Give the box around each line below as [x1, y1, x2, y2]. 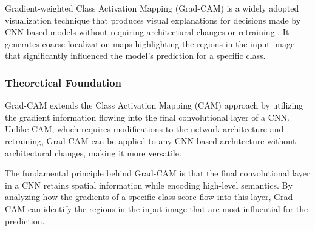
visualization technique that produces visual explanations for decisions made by [5, 13, 301, 26]
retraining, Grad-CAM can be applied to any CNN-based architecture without [5, 134, 296, 147]
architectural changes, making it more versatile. [5, 146, 181, 159]
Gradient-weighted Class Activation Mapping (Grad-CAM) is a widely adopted [5, 2, 299, 14]
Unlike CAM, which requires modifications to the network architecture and [5, 122, 284, 135]
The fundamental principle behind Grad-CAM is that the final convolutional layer [5, 167, 310, 179]
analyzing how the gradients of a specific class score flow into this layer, [5, 190, 271, 203]
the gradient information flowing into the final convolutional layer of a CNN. [5, 110, 290, 123]
